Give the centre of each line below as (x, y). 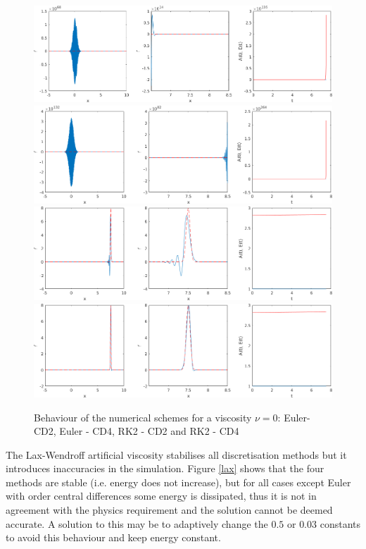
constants (340, 523)
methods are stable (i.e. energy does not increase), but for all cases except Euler (178, 482)
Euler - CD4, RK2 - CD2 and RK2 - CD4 (149, 431)
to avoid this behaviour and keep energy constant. (113, 537)
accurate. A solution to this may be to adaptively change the (137, 523)
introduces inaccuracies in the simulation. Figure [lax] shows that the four (165, 468)
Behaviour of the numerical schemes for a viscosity (143, 417)
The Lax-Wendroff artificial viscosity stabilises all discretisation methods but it (176, 454)
